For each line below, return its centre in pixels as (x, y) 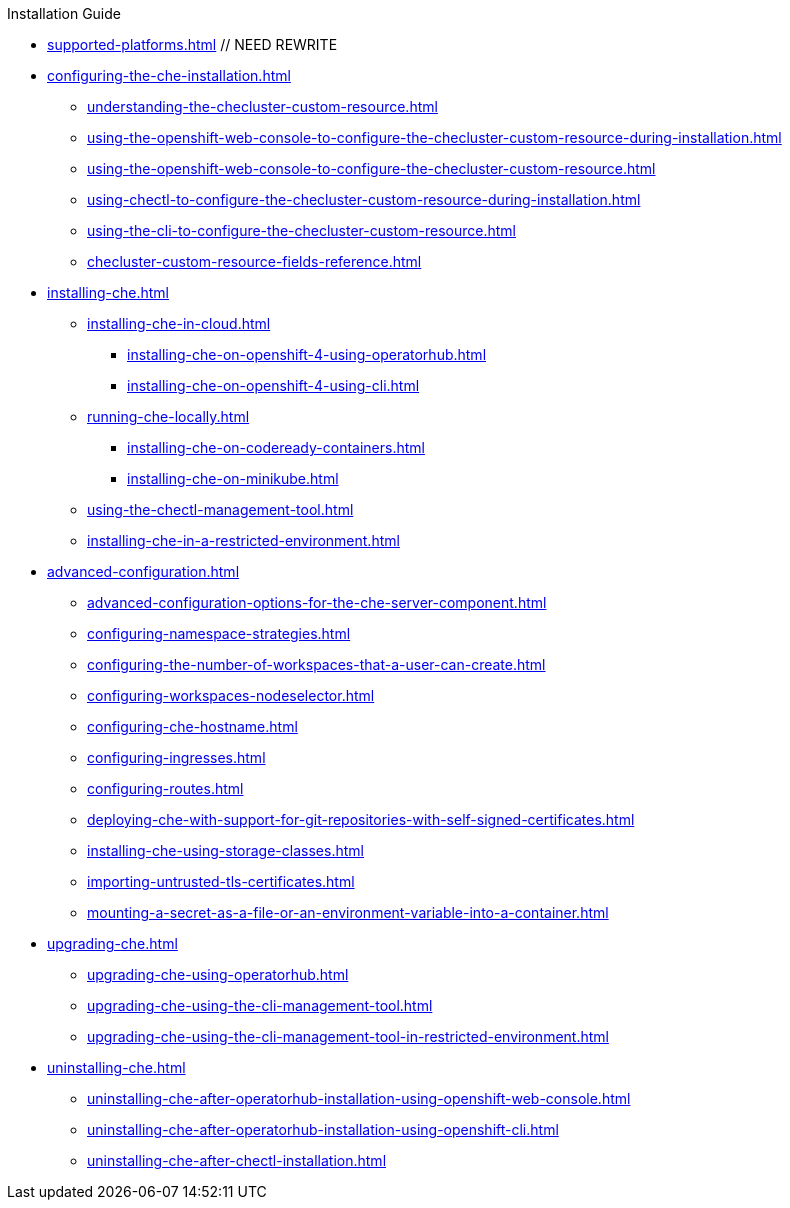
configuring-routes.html (165, 788)
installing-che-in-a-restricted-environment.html (243, 540)
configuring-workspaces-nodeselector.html (231, 695)
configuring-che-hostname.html (192, 726)
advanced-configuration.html (143, 571)
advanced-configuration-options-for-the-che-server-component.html (317, 602)
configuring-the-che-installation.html (169, 75)
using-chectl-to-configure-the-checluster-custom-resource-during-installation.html (364, 199)
